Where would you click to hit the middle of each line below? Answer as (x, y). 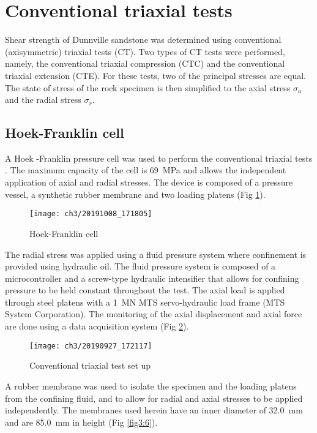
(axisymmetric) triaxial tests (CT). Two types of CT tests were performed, (145, 51)
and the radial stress (43, 100)
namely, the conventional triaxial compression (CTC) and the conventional (145, 63)
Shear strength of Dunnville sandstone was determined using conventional (143, 40)
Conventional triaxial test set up (90, 365)
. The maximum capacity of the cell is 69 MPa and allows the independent (146, 170)
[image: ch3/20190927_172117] (91, 346)
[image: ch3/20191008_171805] (91, 214)
